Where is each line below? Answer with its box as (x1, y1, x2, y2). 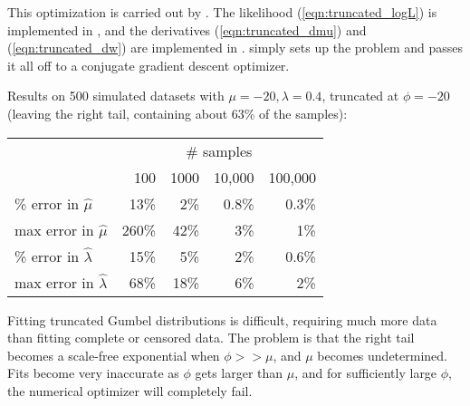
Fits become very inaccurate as (7, 363, 179, 382)
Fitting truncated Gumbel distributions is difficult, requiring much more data (7, 310, 437, 329)
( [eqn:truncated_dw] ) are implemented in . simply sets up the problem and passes (7, 38, 464, 57)
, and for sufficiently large (294, 363, 437, 382)
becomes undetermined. (317, 345, 447, 364)
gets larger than (195, 363, 283, 382)
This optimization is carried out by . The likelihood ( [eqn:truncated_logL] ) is (7, 3, 437, 21)
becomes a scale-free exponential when (7, 345, 220, 364)
